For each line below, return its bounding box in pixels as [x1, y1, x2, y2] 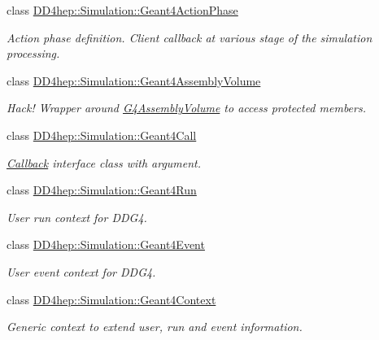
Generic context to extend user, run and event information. [7, 318, 303, 335]
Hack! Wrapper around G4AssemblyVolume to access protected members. [7, 99, 366, 116]
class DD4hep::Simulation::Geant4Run [7, 181, 197, 198]
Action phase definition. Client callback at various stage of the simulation [7, 28, 372, 46]
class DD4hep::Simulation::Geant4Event [7, 236, 205, 253]
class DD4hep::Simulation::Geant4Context [7, 290, 216, 307]
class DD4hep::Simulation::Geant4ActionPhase [7, 2, 238, 18]
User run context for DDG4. [7, 208, 147, 225]
